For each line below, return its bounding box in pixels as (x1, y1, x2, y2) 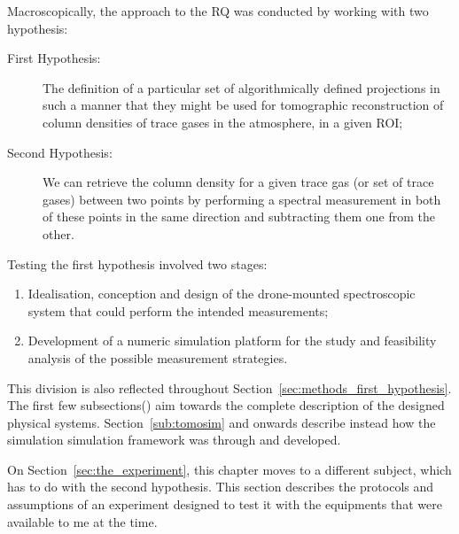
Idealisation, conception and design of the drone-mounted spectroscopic (27, 284, 416, 303)
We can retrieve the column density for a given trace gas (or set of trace (43, 173, 434, 191)
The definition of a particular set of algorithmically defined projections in (43, 78, 440, 97)
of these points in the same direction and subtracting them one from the (43, 207, 435, 226)
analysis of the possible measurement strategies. (27, 348, 288, 367)
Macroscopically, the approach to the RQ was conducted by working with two (7, 2, 429, 19)
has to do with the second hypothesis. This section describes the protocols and (7, 477, 434, 496)
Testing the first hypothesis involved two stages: (7, 254, 268, 273)
